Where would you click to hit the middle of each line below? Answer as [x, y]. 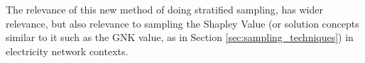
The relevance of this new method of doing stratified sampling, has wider [164, 9]
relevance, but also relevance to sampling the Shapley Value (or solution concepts [182, 23]
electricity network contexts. [67, 51]
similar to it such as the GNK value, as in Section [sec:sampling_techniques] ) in [180, 37]
